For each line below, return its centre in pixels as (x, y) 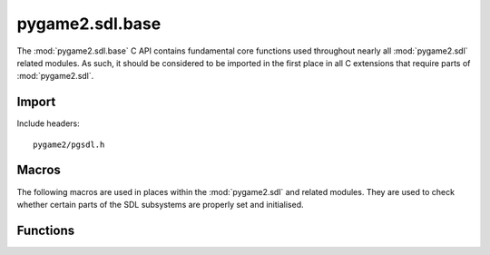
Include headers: (49, 123)
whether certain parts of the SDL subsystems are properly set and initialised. (160, 204)
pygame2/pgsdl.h (69, 144)
